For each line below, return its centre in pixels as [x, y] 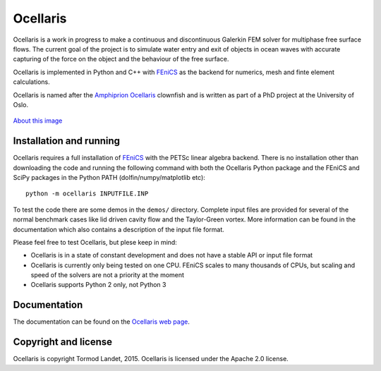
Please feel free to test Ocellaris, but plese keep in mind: [95, 242]
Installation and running [66, 141]
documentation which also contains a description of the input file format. [119, 229]
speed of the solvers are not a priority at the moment [108, 275]
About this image [38, 121]
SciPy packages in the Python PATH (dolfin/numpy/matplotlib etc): [109, 177]
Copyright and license [63, 342]
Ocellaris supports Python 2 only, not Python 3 [98, 285]
